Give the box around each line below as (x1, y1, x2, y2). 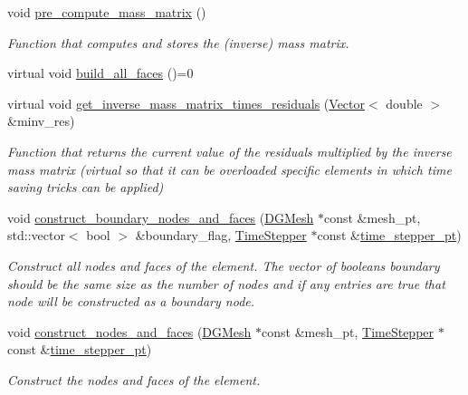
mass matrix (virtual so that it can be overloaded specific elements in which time (7, 159, 452, 178)
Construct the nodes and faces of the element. (7, 370, 261, 389)
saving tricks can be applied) (7, 178, 164, 197)
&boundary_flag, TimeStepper (135, 226, 307, 245)
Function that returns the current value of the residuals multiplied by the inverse (7, 141, 452, 160)
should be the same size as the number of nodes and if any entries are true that (7, 274, 445, 293)
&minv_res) (7, 111, 75, 130)
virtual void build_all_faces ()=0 (7, 63, 194, 82)
